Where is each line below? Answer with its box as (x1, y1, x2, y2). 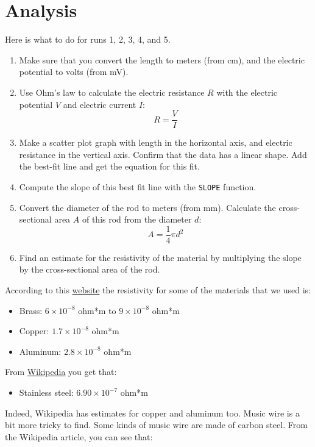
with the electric (216, 85, 277, 98)
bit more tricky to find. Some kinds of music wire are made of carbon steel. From (5, 418, 308, 431)
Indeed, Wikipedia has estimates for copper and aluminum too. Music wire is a (5, 406, 300, 419)
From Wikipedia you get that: (5, 365, 117, 378)
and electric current (63, 98, 136, 110)
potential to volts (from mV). (19, 65, 129, 78)
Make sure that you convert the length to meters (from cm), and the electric (19, 53, 305, 66)
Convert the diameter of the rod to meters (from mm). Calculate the (19, 201, 276, 213)
